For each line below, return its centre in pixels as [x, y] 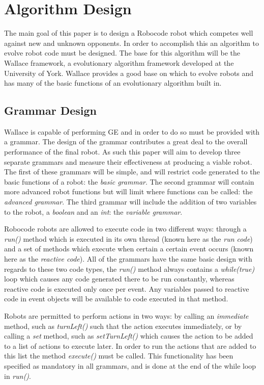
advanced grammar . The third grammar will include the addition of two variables [130, 202]
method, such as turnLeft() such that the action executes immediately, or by [123, 326]
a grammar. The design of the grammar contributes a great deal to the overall [126, 142]
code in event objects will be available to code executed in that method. [116, 299]
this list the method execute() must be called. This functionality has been [119, 356]
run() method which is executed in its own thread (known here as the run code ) [128, 238]
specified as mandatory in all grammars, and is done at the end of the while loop [130, 365]
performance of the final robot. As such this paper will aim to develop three [122, 152]
